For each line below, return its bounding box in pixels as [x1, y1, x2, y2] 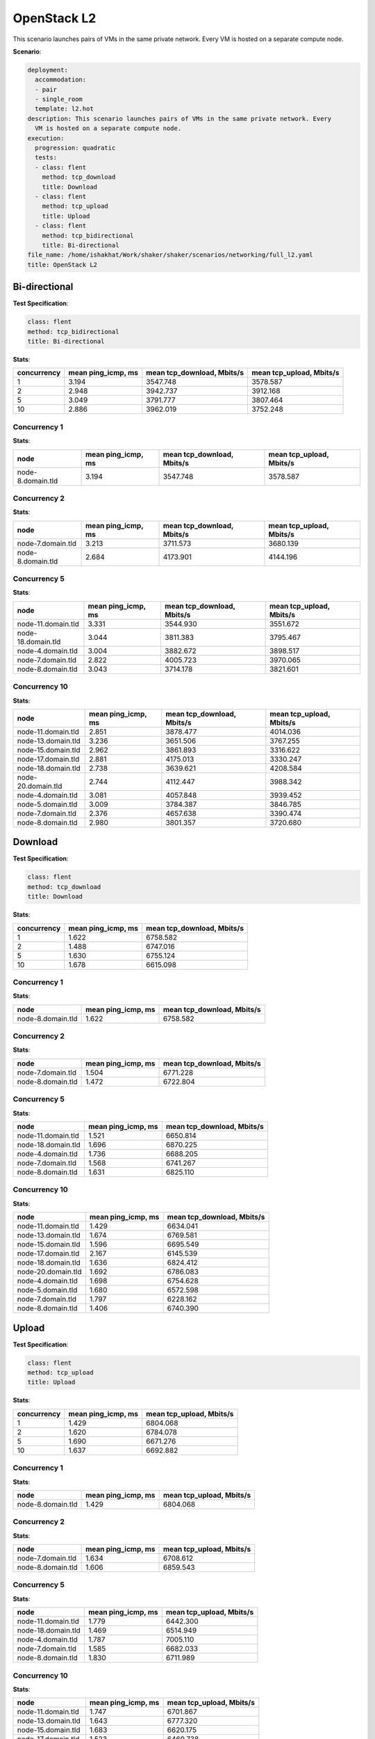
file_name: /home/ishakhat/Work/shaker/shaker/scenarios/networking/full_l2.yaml [27, 251, 314, 259]
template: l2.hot [35, 105, 94, 113]
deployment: [27, 66, 69, 74]
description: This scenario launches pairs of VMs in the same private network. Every [27, 115, 332, 122]
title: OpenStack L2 [27, 261, 97, 269]
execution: [27, 134, 65, 142]
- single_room [35, 95, 83, 104]
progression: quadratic [35, 144, 116, 152]
